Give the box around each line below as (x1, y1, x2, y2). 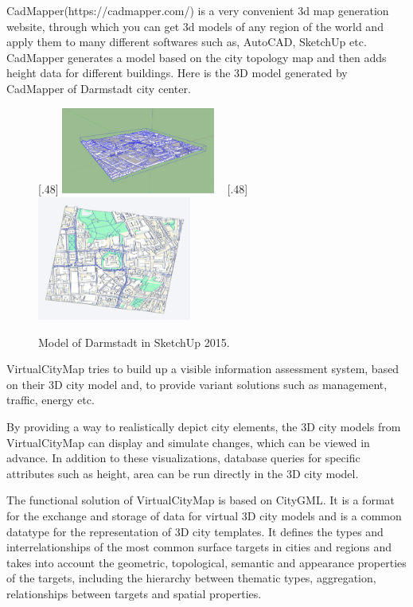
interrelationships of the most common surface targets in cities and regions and (6, 539, 392, 555)
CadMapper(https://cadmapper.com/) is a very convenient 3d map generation (6, 2, 389, 18)
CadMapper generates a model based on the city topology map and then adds (6, 49, 387, 65)
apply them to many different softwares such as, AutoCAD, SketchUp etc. (6, 33, 367, 50)
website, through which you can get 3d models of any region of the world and (6, 18, 384, 34)
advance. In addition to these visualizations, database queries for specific (6, 449, 360, 466)
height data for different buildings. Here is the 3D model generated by (6, 64, 348, 81)
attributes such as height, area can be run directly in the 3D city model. (6, 465, 359, 481)
